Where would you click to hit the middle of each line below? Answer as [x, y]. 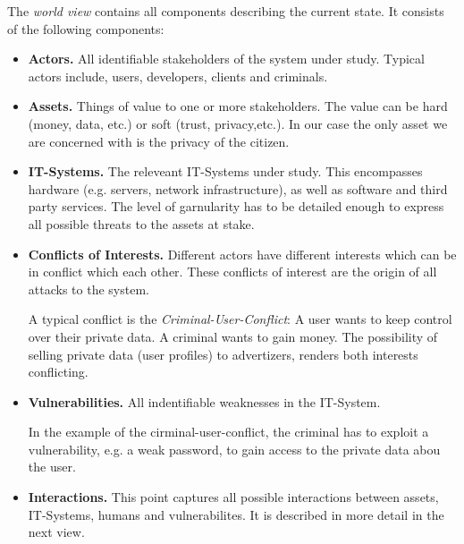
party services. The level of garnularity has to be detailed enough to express [236, 206]
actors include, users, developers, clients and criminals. [178, 76]
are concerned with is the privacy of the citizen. [159, 141]
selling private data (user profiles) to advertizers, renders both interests [223, 354]
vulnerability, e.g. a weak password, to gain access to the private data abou [234, 449]
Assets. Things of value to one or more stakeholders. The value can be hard [238, 106]
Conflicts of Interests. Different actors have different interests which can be [242, 254]
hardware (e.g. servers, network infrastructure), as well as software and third [238, 188]
